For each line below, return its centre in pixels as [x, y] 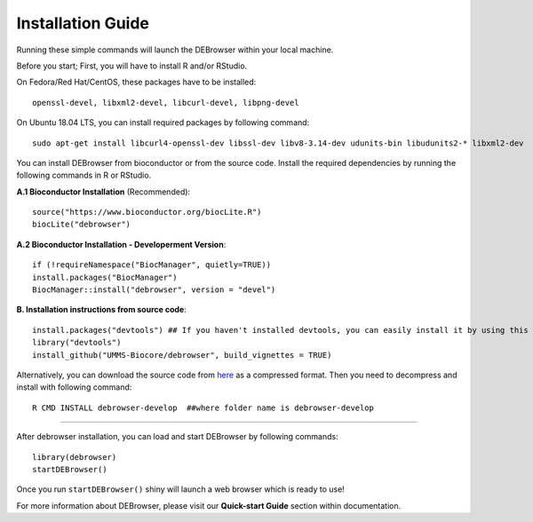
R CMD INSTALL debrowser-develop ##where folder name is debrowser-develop [203, 407]
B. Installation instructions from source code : [101, 310]
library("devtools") [77, 343]
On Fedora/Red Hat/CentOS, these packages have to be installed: [136, 82]
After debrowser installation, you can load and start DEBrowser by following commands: [177, 437]
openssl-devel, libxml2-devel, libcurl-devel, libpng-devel [166, 103]
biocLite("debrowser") [82, 225]
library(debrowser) [75, 457]
